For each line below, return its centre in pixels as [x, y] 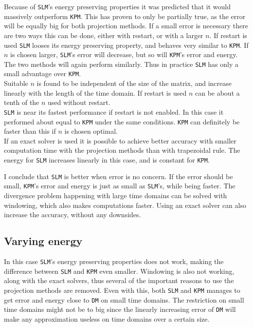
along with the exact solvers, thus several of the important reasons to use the [119, 280]
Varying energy [43, 241]
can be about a [217, 92]
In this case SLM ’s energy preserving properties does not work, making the [114, 261]
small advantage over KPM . [43, 73]
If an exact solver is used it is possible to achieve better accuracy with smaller [120, 140]
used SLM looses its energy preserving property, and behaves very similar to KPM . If [126, 45]
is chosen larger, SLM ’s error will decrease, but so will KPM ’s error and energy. [124, 54]
